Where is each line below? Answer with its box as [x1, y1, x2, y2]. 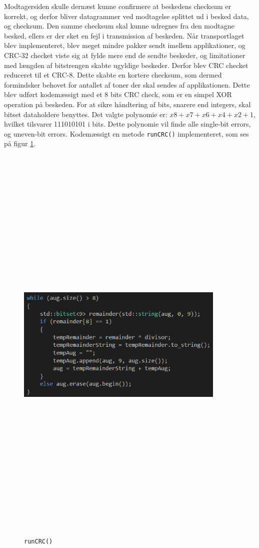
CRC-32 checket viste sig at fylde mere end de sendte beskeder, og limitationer [4, 50, 245, 60]
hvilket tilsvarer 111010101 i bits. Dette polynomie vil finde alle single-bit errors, [4, 119, 251, 129]
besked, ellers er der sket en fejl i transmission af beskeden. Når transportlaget [4, 30, 244, 41]
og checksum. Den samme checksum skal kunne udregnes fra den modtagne [4, 21, 234, 31]
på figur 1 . [4, 138, 36, 149]
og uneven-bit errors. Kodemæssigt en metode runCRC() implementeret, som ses [4, 128, 249, 139]
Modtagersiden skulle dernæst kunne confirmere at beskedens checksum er [4, 1, 231, 11]
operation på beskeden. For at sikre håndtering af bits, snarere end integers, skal [4, 99, 251, 109]
